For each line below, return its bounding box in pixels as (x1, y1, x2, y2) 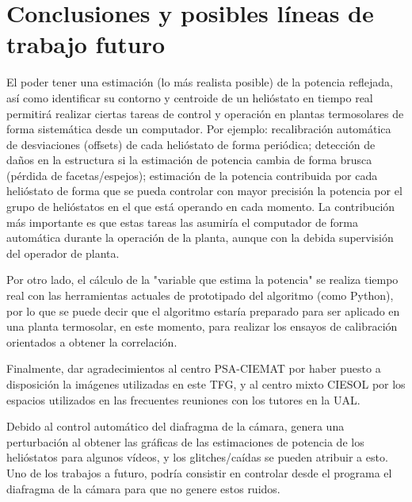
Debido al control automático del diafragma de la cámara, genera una (6, 418, 345, 435)
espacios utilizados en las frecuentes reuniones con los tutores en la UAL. (6, 391, 360, 408)
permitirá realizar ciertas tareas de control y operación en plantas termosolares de (6, 105, 404, 121)
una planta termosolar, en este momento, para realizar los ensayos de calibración (6, 318, 398, 335)
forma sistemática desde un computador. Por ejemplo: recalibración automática (6, 121, 391, 137)
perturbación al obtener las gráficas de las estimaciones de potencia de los (6, 433, 364, 450)
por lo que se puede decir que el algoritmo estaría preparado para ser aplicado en (6, 302, 400, 319)
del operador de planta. (6, 244, 120, 261)
